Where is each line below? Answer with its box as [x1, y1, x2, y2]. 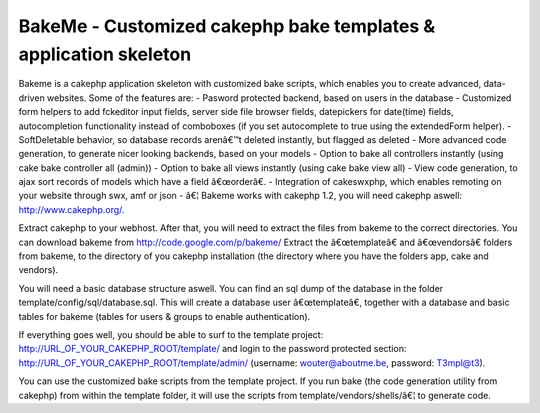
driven [18, 91, 45, 104]
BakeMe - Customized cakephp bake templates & [18, 15, 436, 37]
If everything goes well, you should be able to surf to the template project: [18, 328, 324, 340]
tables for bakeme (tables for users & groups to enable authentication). [18, 310, 311, 322]
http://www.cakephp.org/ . [18, 203, 125, 215]
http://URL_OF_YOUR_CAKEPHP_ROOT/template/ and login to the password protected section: [18, 343, 407, 355]
